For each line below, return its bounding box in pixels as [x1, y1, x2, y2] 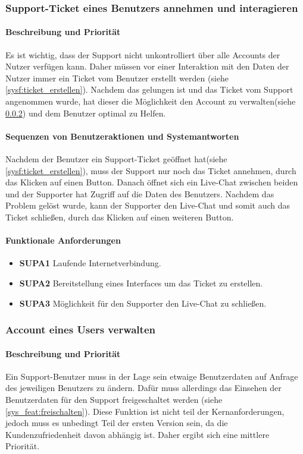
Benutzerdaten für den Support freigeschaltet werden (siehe [5, 393, 223, 405]
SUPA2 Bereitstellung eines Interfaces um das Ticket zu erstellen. [19, 276, 263, 289]
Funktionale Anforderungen [5, 234, 121, 247]
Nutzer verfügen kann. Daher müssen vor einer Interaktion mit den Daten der [5, 60, 289, 72]
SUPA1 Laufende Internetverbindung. [19, 257, 161, 269]
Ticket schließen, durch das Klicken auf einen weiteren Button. [5, 210, 234, 223]
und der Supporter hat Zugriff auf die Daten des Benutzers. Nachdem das [5, 187, 274, 200]
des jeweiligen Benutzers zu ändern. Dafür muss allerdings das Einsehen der [5, 382, 282, 394]
